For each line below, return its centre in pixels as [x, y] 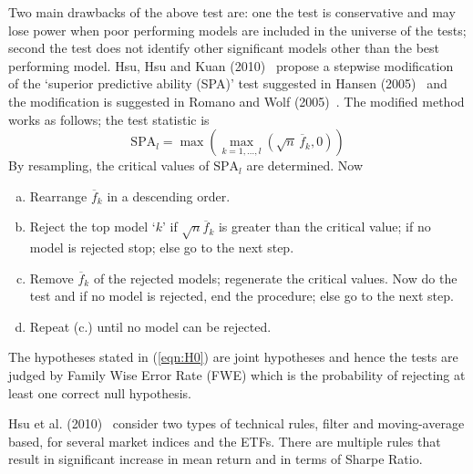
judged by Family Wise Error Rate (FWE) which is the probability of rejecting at [237, 375]
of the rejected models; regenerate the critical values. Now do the [275, 278]
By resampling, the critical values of [109, 165]
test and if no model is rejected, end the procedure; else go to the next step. [242, 296]
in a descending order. [169, 196]
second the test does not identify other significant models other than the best [224, 48]
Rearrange [58, 196]
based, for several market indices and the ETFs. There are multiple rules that [225, 441]
